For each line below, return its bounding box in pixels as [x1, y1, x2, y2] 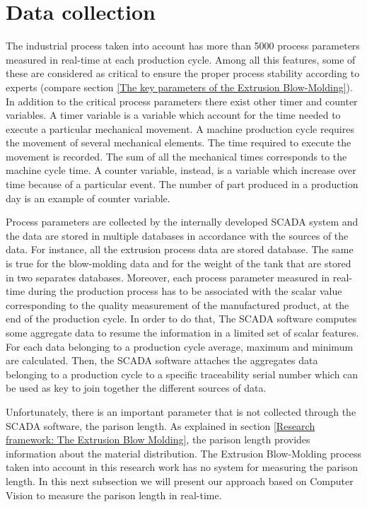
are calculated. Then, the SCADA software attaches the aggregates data [6, 353, 318, 368]
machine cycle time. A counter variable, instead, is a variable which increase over [6, 163, 356, 177]
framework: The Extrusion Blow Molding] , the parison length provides [6, 432, 310, 447]
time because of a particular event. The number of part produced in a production [6, 177, 359, 192]
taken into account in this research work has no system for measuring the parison [6, 460, 359, 474]
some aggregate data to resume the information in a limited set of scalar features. [6, 325, 359, 339]
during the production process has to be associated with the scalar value [28, 284, 342, 298]
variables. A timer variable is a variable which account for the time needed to [6, 107, 341, 122]
